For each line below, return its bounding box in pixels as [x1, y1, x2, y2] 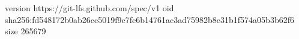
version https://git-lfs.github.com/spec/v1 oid [5, 2, 174, 14]
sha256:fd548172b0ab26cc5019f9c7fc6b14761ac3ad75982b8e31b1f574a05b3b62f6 [5, 13, 294, 25]
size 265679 [5, 25, 46, 37]
